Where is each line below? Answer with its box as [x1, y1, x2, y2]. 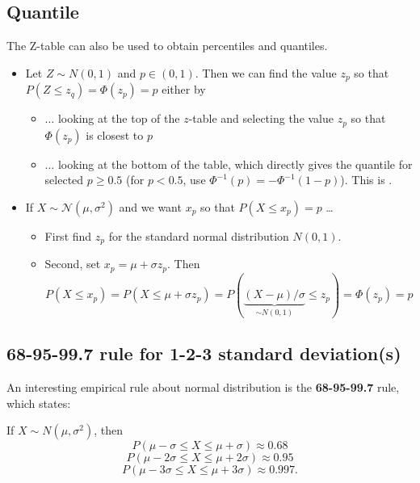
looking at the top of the [57, 110, 180, 127]
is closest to [86, 126, 144, 143]
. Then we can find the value [195, 64, 337, 81]
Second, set [44, 255, 101, 272]
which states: [6, 394, 71, 411]
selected [44, 171, 84, 188]
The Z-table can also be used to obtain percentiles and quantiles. [6, 37, 328, 54]
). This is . [340, 171, 393, 188]
